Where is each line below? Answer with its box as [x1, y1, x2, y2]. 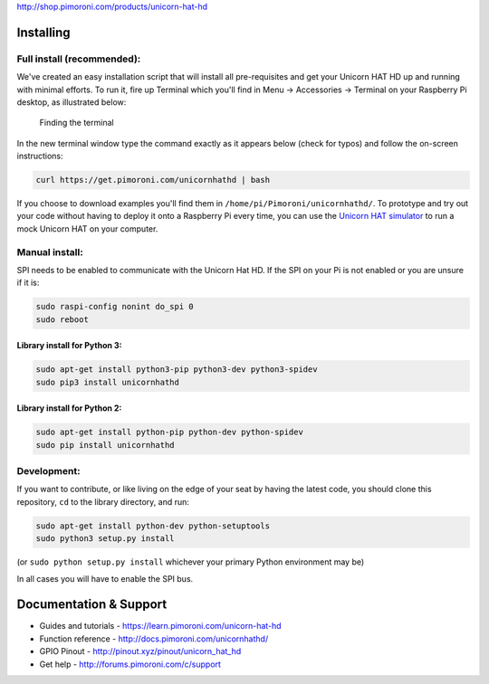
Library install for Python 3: [16, 340, 122, 351]
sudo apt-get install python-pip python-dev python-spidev [35, 427, 303, 438]
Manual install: [16, 245, 83, 258]
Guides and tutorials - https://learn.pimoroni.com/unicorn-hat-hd [39, 621, 282, 632]
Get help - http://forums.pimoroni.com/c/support [39, 659, 222, 670]
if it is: [16, 277, 40, 289]
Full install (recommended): [16, 52, 141, 65]
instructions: [16, 150, 63, 162]
